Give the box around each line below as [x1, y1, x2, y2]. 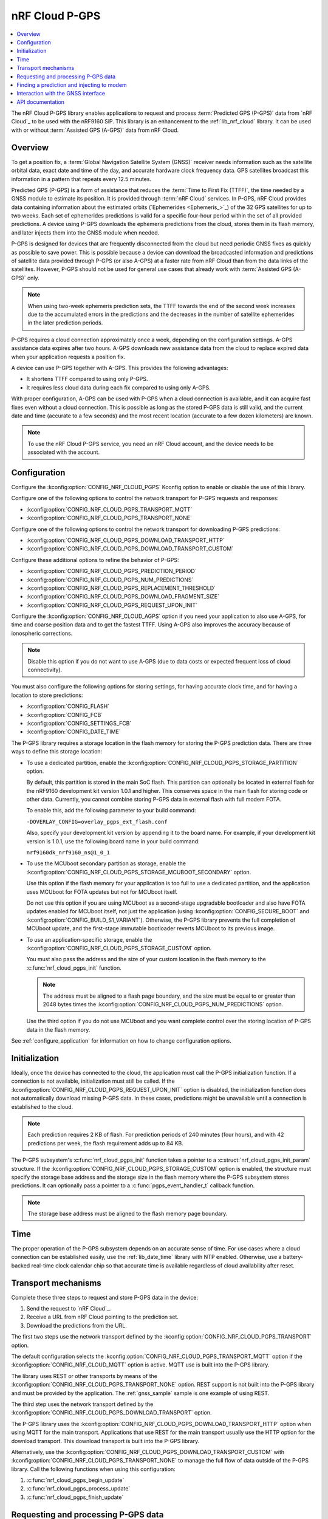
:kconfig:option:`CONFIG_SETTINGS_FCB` [26, 719, 132, 727]
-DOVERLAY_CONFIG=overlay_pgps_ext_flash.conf [26, 818, 168, 825]
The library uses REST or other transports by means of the [11, 1372, 158, 1379]
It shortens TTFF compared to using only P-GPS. [26, 375, 148, 383]
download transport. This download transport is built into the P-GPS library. [11, 1437, 200, 1444]
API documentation [16, 98, 65, 106]
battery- [282, 1253, 304, 1261]
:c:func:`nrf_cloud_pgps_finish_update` [26, 1493, 124, 1501]
